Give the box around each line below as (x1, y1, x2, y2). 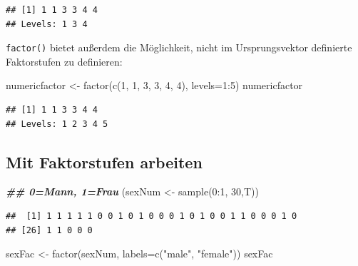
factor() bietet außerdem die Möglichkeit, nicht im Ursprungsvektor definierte (6, 40, 352, 55)
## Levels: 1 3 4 (6, 19, 88, 29)
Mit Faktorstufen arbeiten (6, 150, 203, 173)
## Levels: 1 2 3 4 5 (6, 118, 108, 129)
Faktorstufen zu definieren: (6, 53, 123, 68)
